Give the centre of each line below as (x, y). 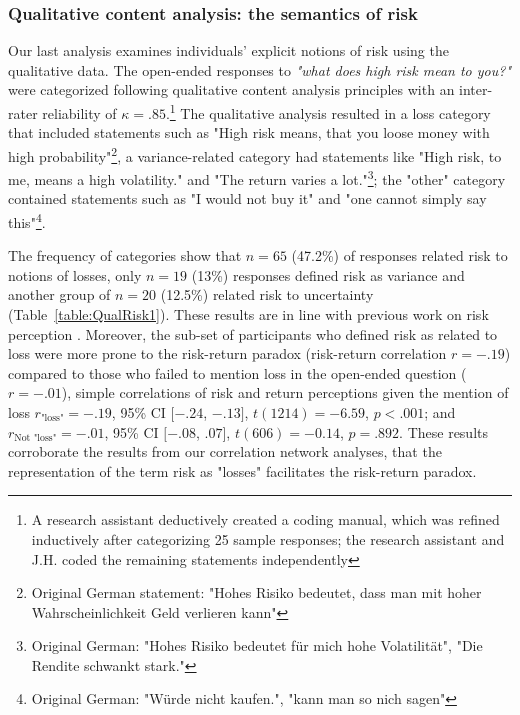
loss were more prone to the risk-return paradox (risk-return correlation (227, 353)
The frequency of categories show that (125, 255)
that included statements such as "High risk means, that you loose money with (249, 132)
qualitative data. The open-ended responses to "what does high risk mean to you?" (260, 69)
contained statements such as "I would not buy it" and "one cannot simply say (247, 198)
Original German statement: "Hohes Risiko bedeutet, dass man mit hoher (256, 592)
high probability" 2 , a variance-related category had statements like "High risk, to (255, 154)
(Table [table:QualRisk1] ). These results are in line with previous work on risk (248, 313)
